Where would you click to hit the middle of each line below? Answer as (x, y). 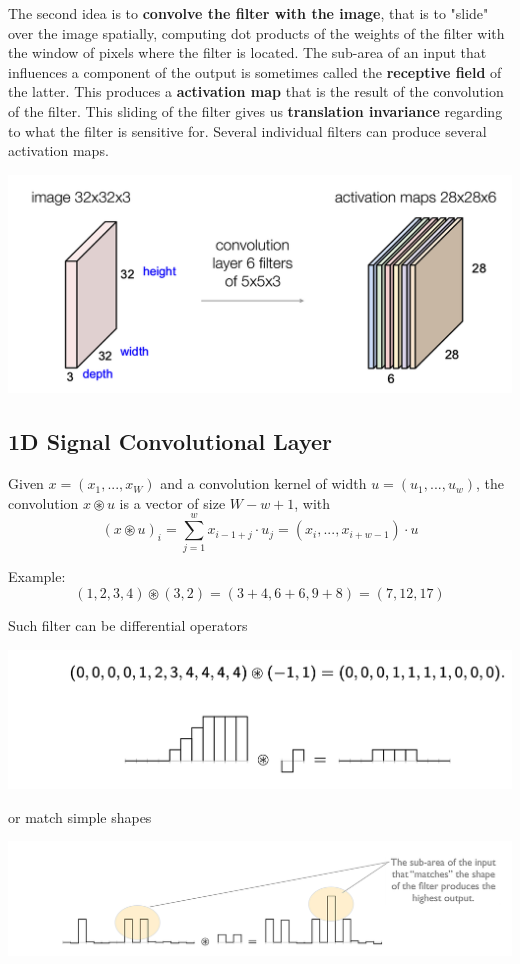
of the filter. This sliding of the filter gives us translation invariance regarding (255, 110)
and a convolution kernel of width (263, 483)
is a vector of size (172, 502)
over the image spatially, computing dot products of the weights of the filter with (256, 32)
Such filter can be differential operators (128, 624)
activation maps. (58, 150)
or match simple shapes (80, 816)
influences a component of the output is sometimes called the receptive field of (255, 71)
